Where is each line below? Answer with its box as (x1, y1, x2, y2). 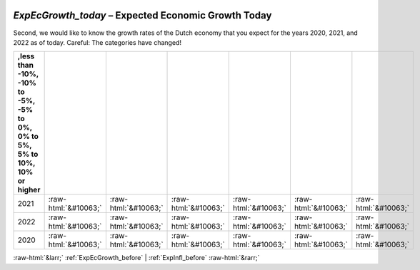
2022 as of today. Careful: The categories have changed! (13, 38, 182, 46)
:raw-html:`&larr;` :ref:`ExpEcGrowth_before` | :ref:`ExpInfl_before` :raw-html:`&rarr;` (13, 254, 260, 262)
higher (17, 185, 41, 195)
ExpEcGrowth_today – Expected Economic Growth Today (13, 9, 272, 21)
